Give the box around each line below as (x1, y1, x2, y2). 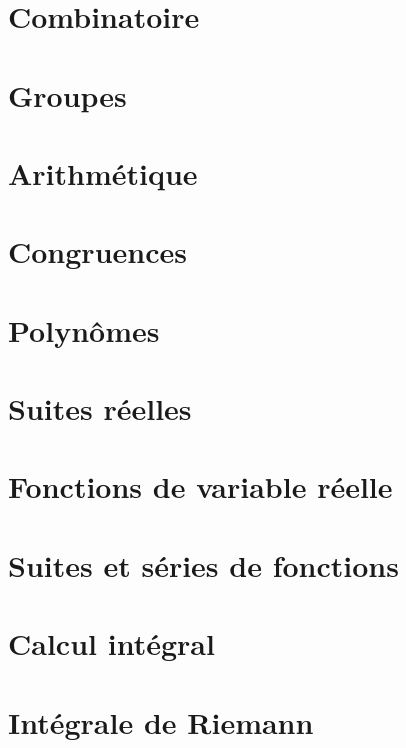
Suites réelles (8, 388, 192, 429)
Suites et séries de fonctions (8, 544, 399, 585)
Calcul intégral (8, 623, 215, 664)
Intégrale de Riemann (8, 701, 314, 742)
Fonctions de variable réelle (8, 466, 393, 507)
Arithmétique (8, 152, 198, 193)
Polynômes (8, 309, 160, 350)
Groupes (8, 74, 127, 115)
